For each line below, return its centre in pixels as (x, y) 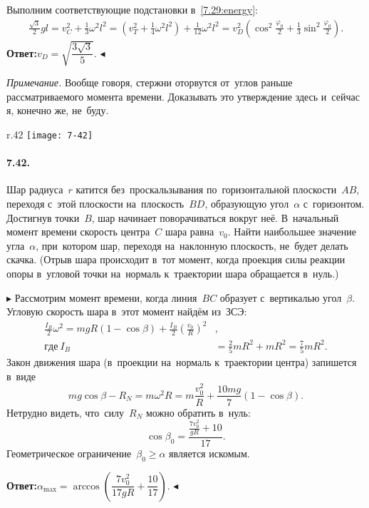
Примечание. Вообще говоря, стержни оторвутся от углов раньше (150, 82)
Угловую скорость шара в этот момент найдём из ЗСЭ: (127, 311)
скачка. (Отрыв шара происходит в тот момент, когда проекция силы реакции (176, 259)
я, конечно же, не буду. (58, 110)
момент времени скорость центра (78, 232)
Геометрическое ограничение (69, 453)
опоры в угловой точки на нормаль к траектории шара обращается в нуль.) (173, 273)
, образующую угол (247, 203)
